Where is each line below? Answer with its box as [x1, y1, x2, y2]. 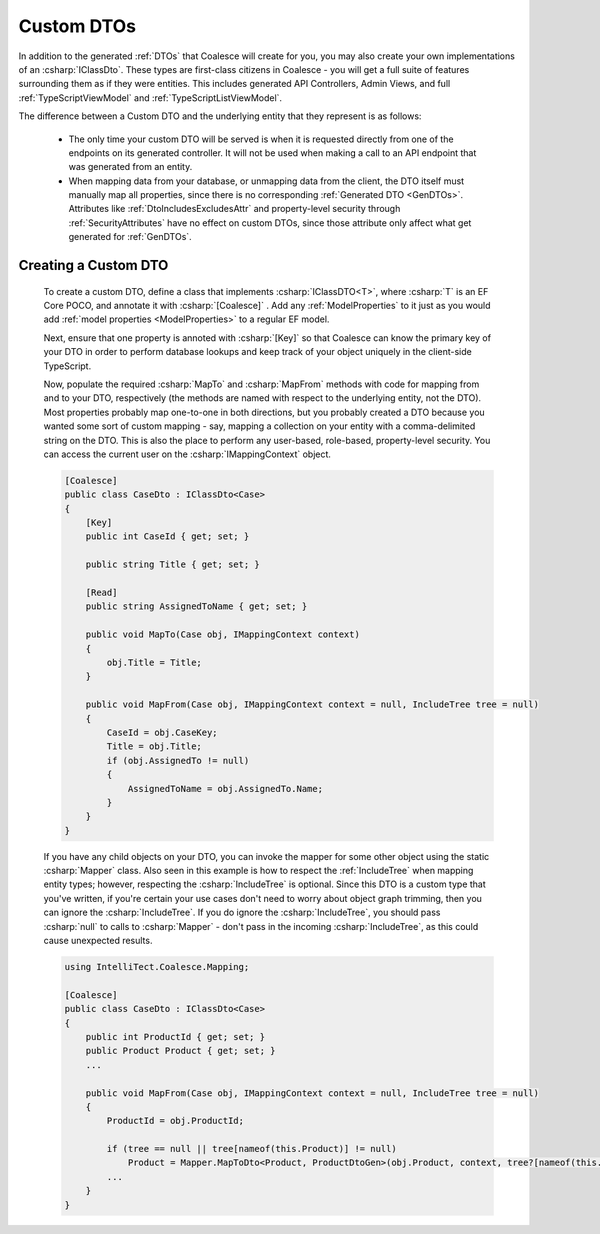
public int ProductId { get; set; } [85, 1031, 265, 1042]
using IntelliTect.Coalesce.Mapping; [64, 961, 250, 972]
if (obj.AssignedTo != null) [106, 755, 250, 766]
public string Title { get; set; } [85, 559, 260, 570]
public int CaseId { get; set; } [85, 531, 250, 542]
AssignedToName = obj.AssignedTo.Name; [127, 783, 324, 794]
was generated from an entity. [68, 161, 193, 173]
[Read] [85, 587, 118, 599]
